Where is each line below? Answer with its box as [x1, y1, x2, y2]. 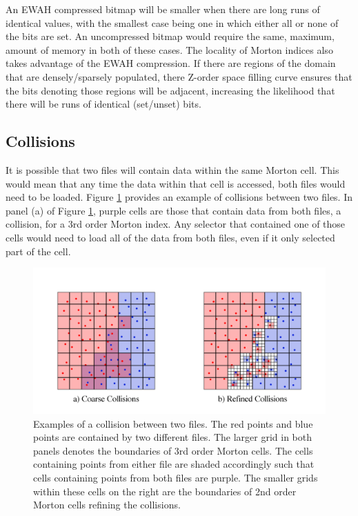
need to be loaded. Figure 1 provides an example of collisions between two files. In [6, 190, 353, 204]
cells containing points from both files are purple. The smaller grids [33, 470, 318, 485]
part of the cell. [6, 244, 71, 258]
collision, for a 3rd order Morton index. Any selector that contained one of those [6, 217, 346, 231]
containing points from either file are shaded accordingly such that [33, 457, 315, 471]
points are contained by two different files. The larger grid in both [33, 430, 312, 444]
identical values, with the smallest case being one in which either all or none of [6, 15, 339, 30]
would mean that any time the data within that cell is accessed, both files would [6, 176, 346, 190]
